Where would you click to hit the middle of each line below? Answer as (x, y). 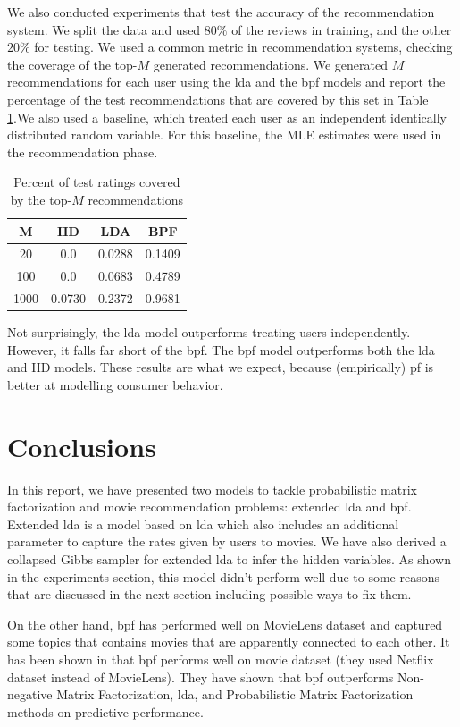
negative (30, 694)
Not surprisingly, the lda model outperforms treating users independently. (209, 332)
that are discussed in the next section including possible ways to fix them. (209, 594)
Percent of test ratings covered (97, 182)
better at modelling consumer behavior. (115, 384)
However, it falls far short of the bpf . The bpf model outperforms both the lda (221, 349)
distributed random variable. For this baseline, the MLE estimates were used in (225, 135)
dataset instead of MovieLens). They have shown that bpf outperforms (201, 676)
